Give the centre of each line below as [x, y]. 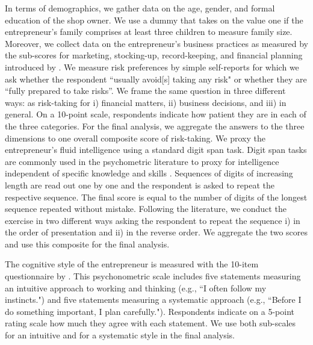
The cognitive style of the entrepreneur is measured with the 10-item [132, 264]
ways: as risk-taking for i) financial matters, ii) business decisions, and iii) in [146, 102]
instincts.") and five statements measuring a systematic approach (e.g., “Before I [153, 300]
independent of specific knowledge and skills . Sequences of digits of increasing [149, 173]
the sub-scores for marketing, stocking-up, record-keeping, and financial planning [154, 55]
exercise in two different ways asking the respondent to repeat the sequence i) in [153, 220]
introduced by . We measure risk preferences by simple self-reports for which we [152, 67]
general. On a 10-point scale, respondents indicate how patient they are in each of [156, 114]
